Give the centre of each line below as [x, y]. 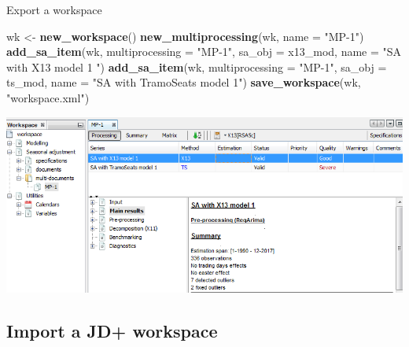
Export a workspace [54, 9]
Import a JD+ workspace [112, 330]
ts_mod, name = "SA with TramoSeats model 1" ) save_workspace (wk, [184, 82]
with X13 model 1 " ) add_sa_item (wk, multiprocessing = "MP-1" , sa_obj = [197, 66]
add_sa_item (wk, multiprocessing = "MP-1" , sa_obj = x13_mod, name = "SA [204, 52]
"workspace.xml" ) [48, 97]
